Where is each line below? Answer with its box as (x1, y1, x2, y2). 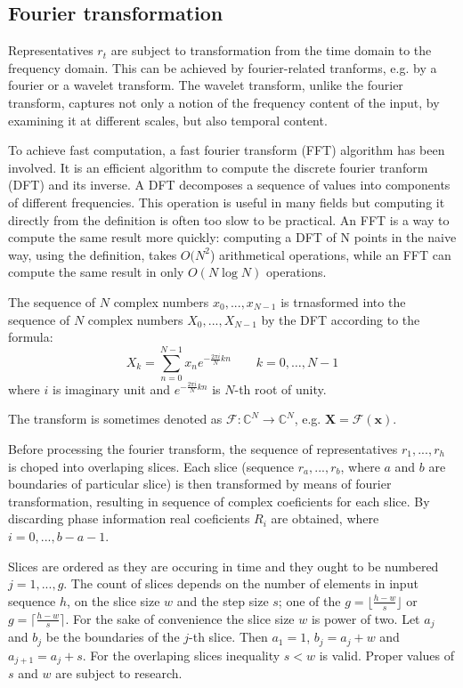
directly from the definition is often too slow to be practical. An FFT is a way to (8, 210, 450, 229)
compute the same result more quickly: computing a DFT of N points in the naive (8, 228, 457, 247)
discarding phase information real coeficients (8, 509, 250, 528)
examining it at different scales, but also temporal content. (8, 110, 328, 129)
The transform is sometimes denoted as (8, 409, 223, 428)
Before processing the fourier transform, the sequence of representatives (8, 440, 398, 458)
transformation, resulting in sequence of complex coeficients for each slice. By (8, 491, 430, 510)
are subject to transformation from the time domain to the (110, 41, 432, 60)
